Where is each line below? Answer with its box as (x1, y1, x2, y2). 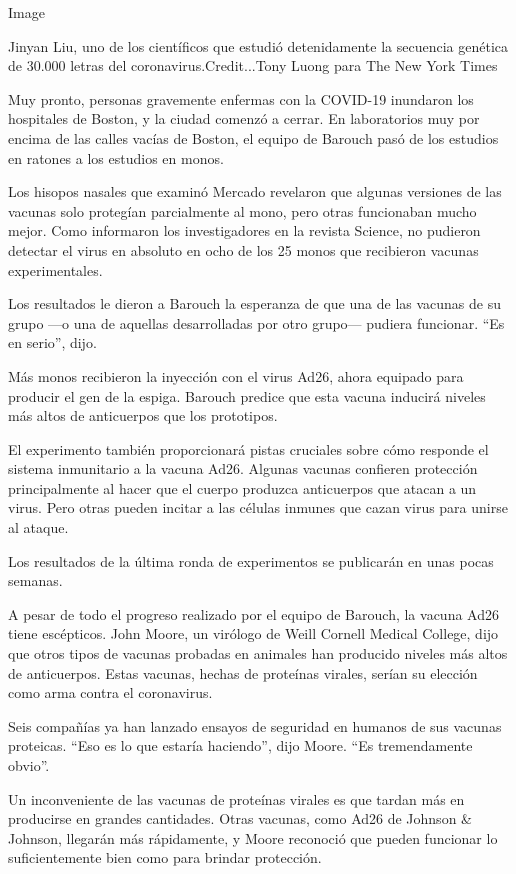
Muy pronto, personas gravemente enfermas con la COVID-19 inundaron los (8, 88, 474, 109)
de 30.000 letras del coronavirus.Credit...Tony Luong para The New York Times (8, 55, 498, 76)
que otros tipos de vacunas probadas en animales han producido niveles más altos (8, 643, 508, 664)
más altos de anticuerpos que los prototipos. (8, 405, 278, 426)
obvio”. (8, 755, 50, 775)
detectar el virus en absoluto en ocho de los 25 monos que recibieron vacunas (8, 239, 479, 260)
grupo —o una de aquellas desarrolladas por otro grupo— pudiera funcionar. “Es (8, 312, 505, 333)
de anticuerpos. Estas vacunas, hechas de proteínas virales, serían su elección (8, 662, 478, 683)
